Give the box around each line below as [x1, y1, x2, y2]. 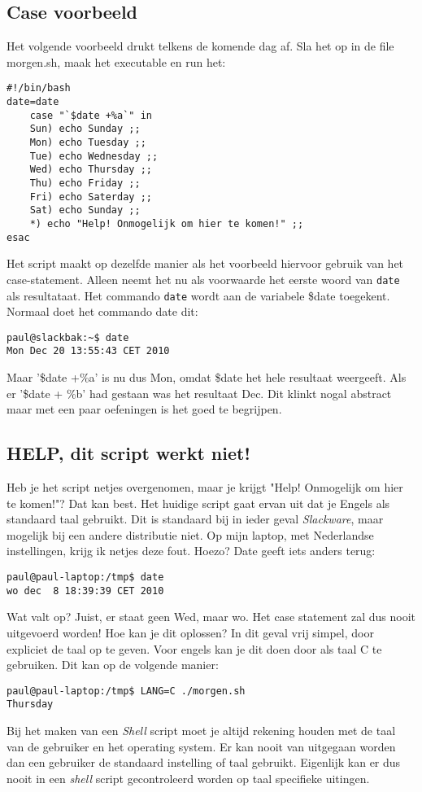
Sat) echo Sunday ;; [29, 204, 141, 217]
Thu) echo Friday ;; [29, 177, 141, 189]
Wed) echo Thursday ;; [29, 164, 152, 176]
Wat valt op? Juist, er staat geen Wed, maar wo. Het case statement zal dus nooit [7, 608, 416, 625]
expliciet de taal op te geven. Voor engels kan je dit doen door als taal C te [7, 640, 382, 657]
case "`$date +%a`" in [29, 109, 152, 121]
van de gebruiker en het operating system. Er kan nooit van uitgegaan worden [7, 737, 396, 755]
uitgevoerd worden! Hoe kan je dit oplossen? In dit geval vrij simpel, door [7, 624, 374, 641]
